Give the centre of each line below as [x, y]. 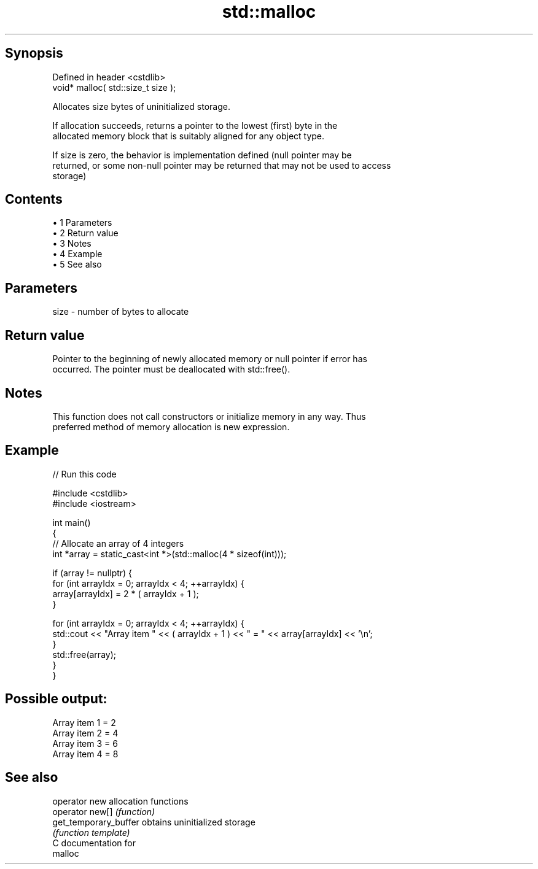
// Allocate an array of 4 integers [118, 543]
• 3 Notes [72, 244]
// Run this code [84, 474]
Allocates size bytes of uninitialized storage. [141, 106]
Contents [34, 199]
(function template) [91, 832]
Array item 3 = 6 [85, 743]
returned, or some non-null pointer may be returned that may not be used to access [222, 165]
